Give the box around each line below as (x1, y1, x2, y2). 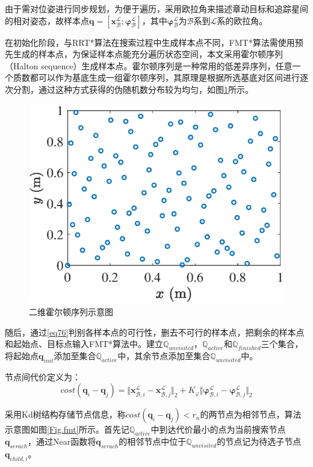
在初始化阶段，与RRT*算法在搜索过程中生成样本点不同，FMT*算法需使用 (5, 36, 295, 48)
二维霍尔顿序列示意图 (29, 305, 113, 318)
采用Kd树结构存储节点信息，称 (5, 408, 126, 421)
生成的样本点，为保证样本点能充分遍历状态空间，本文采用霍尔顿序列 (13, 48, 283, 60)
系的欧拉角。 (217, 14, 268, 27)
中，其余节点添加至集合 (117, 349, 211, 362)
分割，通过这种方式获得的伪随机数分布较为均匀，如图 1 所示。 (13, 83, 253, 95)
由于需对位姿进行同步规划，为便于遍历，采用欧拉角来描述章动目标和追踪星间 (5, 2, 308, 14)
